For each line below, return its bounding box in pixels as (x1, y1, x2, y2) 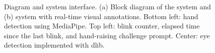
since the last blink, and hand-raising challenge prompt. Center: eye (4, 30, 210, 40)
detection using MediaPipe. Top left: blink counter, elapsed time (4, 21, 200, 31)
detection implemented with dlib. (4, 40, 105, 50)
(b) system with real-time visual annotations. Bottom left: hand (4, 11, 198, 21)
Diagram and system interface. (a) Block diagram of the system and (4, 1, 211, 11)
